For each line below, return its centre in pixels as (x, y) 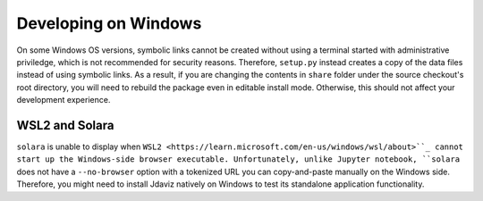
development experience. (64, 100)
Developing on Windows (109, 23)
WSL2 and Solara (65, 125)
